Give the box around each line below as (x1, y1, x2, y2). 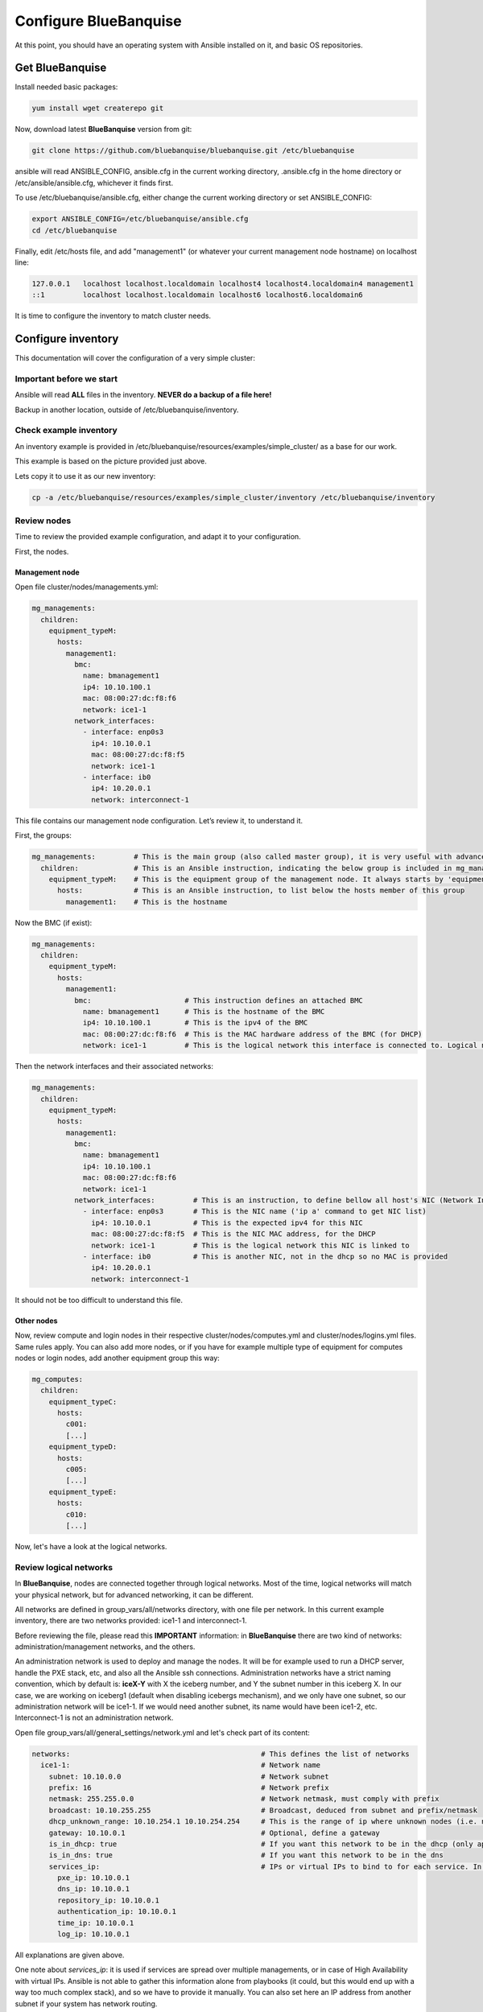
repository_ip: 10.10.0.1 (57, 1895, 160, 1905)
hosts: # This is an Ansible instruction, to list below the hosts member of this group (57, 886, 465, 895)
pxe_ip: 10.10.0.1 (57, 1874, 130, 1882)
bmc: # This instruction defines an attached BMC (73, 996, 364, 1005)
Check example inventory (14, 425, 118, 436)
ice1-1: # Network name (40, 1761, 321, 1770)
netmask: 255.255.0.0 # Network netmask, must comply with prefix (48, 1795, 440, 1804)
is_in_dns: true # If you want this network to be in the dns (48, 1851, 444, 1860)
